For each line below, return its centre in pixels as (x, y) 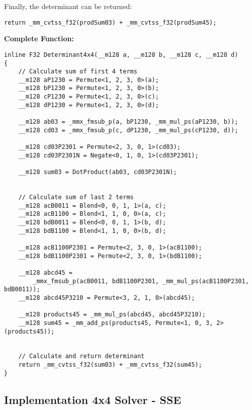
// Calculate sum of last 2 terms (76, 197)
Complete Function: (39, 38)
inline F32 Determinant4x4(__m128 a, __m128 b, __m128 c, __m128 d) (121, 55)
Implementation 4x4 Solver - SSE (93, 399)
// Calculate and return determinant (81, 356)
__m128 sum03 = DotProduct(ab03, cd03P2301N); (98, 172)
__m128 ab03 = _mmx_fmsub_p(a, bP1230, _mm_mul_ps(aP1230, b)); (128, 122)
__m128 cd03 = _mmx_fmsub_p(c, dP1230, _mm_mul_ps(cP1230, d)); (128, 130)
